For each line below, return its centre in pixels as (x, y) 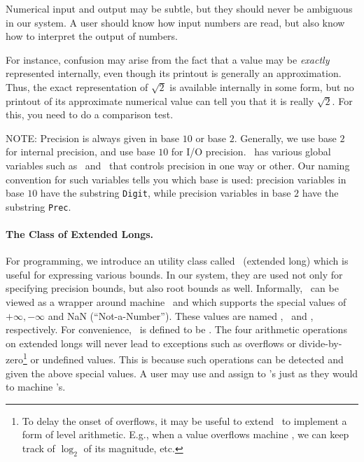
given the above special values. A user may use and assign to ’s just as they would (182, 373)
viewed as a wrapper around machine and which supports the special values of (176, 302)
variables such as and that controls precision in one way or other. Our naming (178, 165)
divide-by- (321, 343)
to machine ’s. (36, 387)
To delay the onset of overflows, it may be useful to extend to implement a (184, 420)
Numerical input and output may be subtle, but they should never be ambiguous (179, 8)
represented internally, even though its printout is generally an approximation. (174, 73)
